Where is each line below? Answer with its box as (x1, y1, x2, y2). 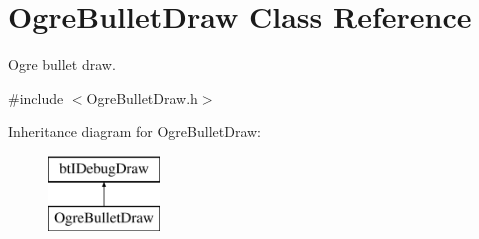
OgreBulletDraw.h (86, 87, 198, 108)
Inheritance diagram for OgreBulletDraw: (8, 121, 261, 142)
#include (8, 87, 64, 108)
